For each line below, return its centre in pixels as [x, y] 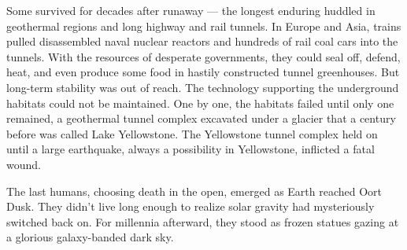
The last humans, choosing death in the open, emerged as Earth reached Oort [194, 191]
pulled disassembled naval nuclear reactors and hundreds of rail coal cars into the [202, 41]
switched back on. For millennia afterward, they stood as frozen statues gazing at [203, 221]
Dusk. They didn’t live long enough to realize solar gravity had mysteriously [191, 206]
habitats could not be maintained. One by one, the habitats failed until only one [200, 103]
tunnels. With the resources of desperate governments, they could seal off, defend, [203, 56]
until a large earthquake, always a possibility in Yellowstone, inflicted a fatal [191, 149]
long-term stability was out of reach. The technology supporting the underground [203, 87]
